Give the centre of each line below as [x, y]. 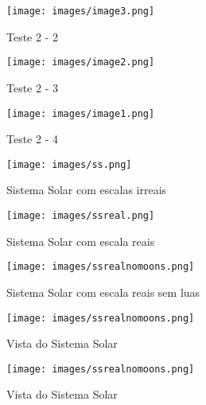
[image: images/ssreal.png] [81, 216]
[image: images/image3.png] [81, 11]
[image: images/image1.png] [81, 113]
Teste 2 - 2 [32, 36]
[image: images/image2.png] [81, 62]
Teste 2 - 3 [32, 87]
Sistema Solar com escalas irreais [87, 190]
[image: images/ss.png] [69, 164]
